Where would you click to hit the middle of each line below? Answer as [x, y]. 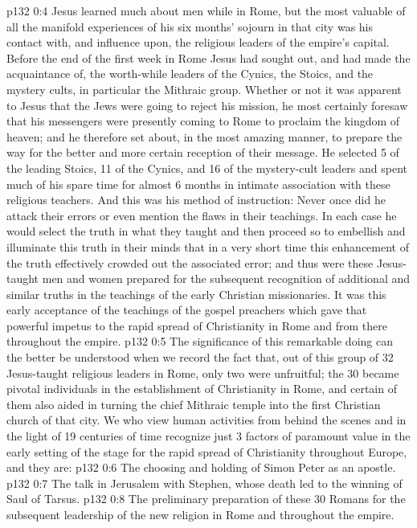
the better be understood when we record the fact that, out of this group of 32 [200, 357]
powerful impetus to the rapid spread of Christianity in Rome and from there [197, 325]
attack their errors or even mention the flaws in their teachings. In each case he [202, 215]
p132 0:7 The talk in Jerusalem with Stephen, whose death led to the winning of [204, 483]
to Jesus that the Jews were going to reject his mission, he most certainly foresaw [207, 105]
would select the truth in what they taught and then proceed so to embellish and [206, 231]
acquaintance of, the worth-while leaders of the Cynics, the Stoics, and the [190, 74]
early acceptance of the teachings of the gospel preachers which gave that [187, 310]
